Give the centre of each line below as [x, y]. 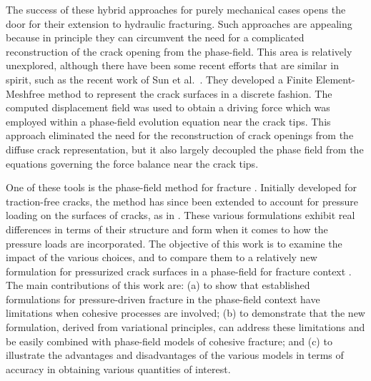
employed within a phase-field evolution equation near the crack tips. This [168, 121]
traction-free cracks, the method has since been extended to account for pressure [182, 201]
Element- [335, 79]
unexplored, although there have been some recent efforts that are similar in [172, 65]
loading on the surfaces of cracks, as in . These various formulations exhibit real [180, 215]
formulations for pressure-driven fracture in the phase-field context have [163, 299]
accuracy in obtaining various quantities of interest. [118, 369]
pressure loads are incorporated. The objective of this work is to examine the [174, 243]
